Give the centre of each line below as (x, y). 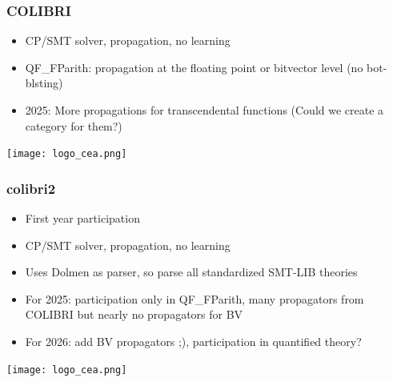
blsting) (44, 83)
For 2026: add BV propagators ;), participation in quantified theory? (193, 342)
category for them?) (74, 125)
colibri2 (31, 188)
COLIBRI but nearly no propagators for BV (134, 314)
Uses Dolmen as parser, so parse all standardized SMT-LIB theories (191, 272)
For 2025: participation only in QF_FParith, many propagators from (194, 298)
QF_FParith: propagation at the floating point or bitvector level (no (194, 67)
